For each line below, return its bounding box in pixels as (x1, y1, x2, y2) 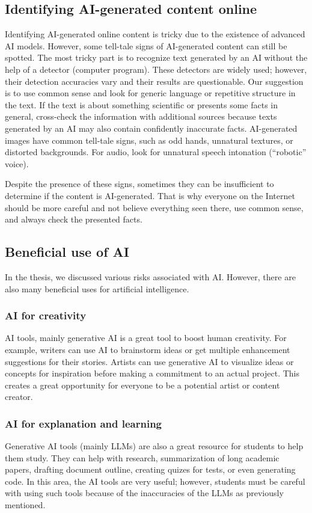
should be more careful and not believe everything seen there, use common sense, (5, 201, 304, 213)
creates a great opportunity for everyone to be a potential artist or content (5, 378, 280, 391)
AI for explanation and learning (5, 416, 162, 431)
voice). (5, 157, 29, 170)
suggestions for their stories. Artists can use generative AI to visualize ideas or (5, 355, 294, 367)
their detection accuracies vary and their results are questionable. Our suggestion (5, 75, 304, 87)
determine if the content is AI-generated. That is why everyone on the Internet (5, 189, 295, 201)
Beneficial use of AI (5, 242, 130, 261)
